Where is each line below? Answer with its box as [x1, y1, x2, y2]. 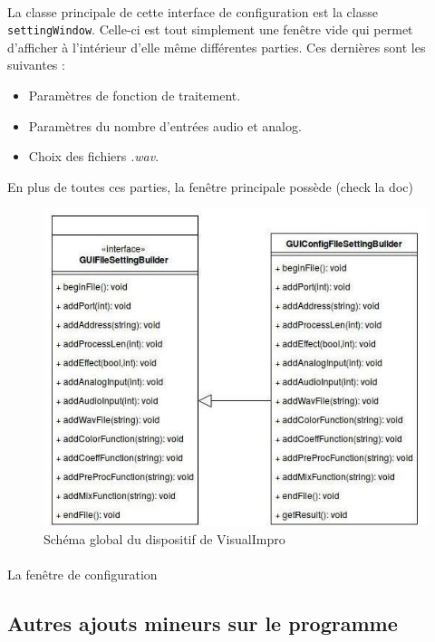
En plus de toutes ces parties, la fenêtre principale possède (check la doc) [7, 177, 413, 196]
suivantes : [7, 55, 65, 74]
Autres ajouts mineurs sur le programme [7, 608, 398, 637]
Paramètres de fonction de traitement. [28, 86, 241, 105]
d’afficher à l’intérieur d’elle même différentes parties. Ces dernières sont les [7, 37, 426, 56]
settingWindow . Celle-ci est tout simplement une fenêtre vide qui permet [7, 20, 413, 39]
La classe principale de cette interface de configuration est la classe [7, 2, 378, 21]
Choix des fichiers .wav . [28, 147, 159, 166]
